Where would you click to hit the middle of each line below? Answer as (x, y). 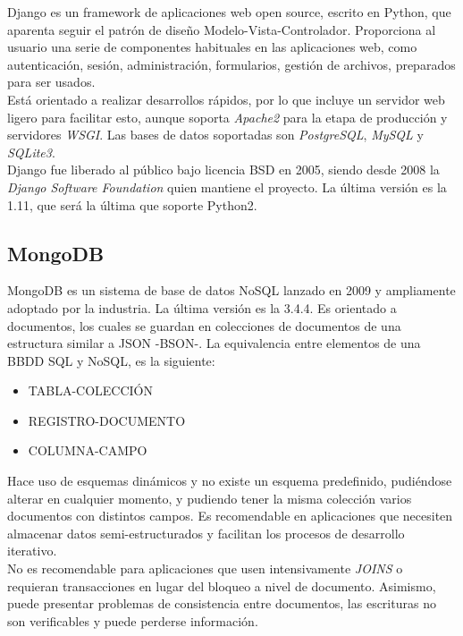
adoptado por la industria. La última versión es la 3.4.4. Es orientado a (202, 307)
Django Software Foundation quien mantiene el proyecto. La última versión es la (227, 187)
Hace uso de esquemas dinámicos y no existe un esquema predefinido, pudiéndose (230, 481)
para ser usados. (51, 82)
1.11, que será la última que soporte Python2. (132, 204)
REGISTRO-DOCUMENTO (107, 420)
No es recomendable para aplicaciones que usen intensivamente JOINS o (205, 568)
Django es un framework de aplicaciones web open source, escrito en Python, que (229, 12)
